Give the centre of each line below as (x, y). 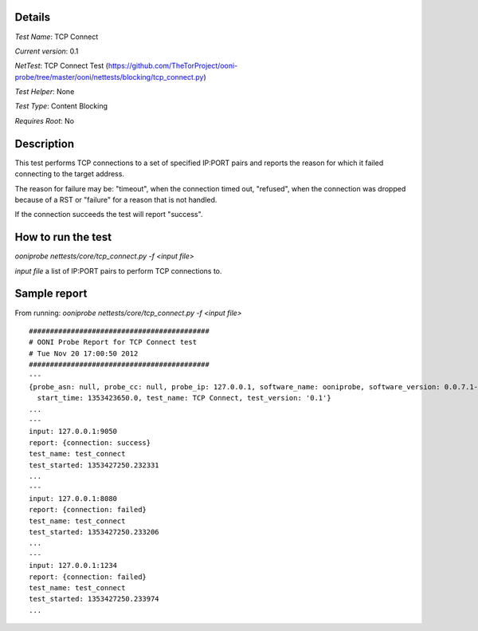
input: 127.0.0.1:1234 (73, 566)
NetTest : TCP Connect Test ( (62, 66)
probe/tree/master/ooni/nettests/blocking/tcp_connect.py (109, 77)
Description (45, 144)
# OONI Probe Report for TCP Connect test (113, 342)
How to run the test (63, 237)
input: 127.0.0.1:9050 (73, 432)
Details (33, 17)
